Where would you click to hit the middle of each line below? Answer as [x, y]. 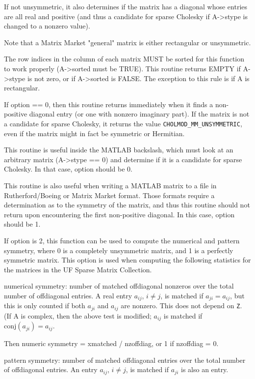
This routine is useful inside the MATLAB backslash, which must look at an [119, 150]
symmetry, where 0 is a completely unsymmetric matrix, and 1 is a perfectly [119, 250]
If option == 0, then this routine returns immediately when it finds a [109, 104]
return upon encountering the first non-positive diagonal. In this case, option [119, 214]
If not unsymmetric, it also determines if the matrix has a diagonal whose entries [126, 6]
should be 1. [22, 224]
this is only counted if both [45, 306]
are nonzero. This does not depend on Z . [181, 306]
